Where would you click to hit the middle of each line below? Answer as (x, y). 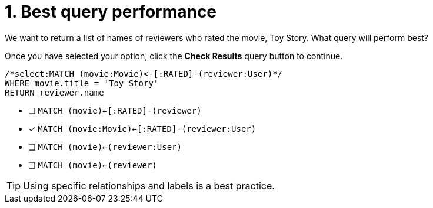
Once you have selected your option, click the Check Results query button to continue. (174, 56)
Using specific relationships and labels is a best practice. (149, 185)
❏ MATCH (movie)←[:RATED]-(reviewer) (115, 110)
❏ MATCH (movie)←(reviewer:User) (105, 146)
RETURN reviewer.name (54, 92)
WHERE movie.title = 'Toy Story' (82, 83)
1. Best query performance (111, 12)
